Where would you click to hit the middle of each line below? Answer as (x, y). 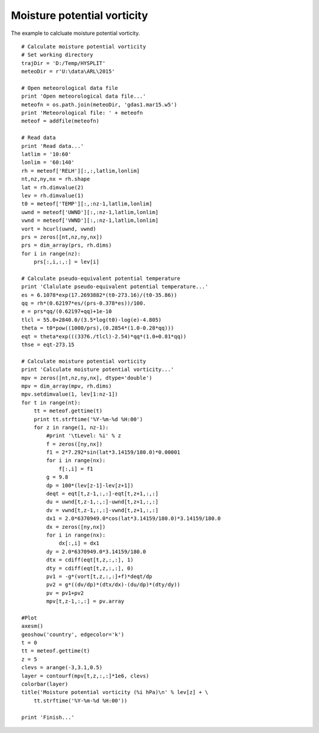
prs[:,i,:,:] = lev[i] (66, 262)
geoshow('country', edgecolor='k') (73, 634)
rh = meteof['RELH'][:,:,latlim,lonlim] (81, 171)
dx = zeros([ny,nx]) (76, 527)
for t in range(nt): (51, 403)
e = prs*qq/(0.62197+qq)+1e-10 (67, 311)
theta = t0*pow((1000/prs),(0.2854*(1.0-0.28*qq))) (98, 328)
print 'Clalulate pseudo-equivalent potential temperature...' (115, 287)
